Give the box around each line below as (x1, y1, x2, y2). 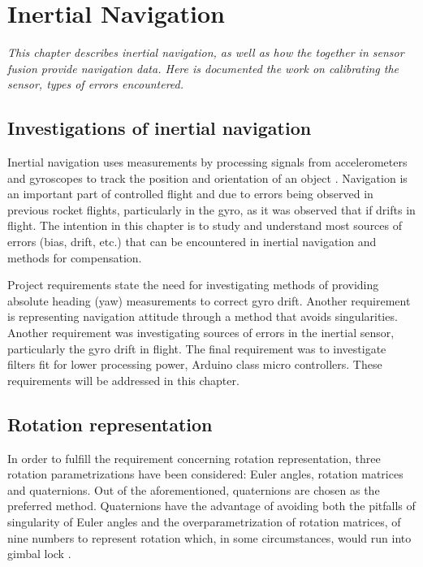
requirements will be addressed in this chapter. (7, 371, 240, 388)
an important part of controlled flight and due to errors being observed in (7, 185, 373, 202)
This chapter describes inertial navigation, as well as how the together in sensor (7, 44, 404, 61)
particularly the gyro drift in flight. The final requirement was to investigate (7, 340, 386, 357)
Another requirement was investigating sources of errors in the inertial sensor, (7, 324, 395, 341)
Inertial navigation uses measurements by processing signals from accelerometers (7, 154, 408, 171)
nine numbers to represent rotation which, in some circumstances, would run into (7, 529, 412, 546)
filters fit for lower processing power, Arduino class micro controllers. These (7, 356, 382, 373)
